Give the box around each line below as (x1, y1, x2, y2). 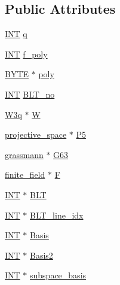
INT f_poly (5, 47, 48, 60)
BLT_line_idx (30, 208, 84, 221)
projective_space (5, 128, 67, 141)
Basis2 (30, 248, 53, 261)
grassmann (5, 148, 44, 160)
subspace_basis (30, 269, 87, 281)
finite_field (5, 168, 45, 181)
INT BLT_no (5, 87, 55, 100)
